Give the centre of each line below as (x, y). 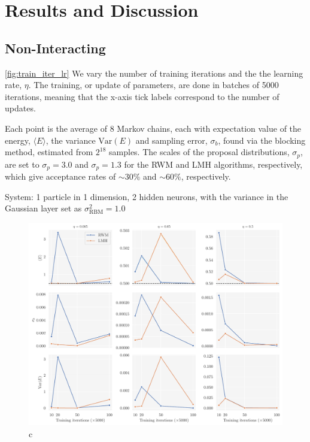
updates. (20, 108)
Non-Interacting (55, 48)
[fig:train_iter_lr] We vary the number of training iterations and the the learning (154, 73)
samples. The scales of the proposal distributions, (199, 152)
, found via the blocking (262, 140)
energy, (18, 140)
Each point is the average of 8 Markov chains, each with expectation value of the (153, 128)
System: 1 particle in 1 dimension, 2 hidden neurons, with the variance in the (147, 196)
